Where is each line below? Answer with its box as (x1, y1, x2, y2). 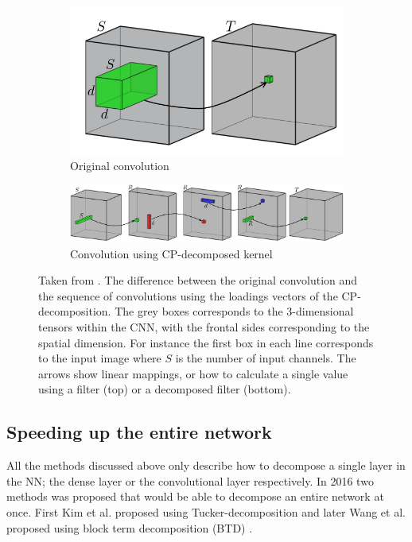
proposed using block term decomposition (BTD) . (6, 519, 253, 536)
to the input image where (38, 350, 161, 366)
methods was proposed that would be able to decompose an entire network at (6, 488, 384, 505)
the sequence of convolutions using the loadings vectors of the (38, 287, 338, 304)
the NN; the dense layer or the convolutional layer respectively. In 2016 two (6, 472, 374, 489)
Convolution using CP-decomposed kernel (70, 245, 273, 261)
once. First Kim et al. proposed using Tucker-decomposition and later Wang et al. (6, 504, 406, 521)
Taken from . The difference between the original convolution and (38, 272, 358, 288)
